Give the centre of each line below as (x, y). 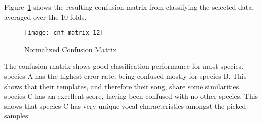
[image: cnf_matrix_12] (64, 33)
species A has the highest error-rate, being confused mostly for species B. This (125, 76)
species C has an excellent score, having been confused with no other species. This (131, 96)
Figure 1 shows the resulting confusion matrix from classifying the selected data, (129, 7)
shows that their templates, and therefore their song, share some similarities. (123, 86)
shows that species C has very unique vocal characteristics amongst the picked (125, 106)
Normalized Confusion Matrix (70, 49)
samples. (17, 116)
